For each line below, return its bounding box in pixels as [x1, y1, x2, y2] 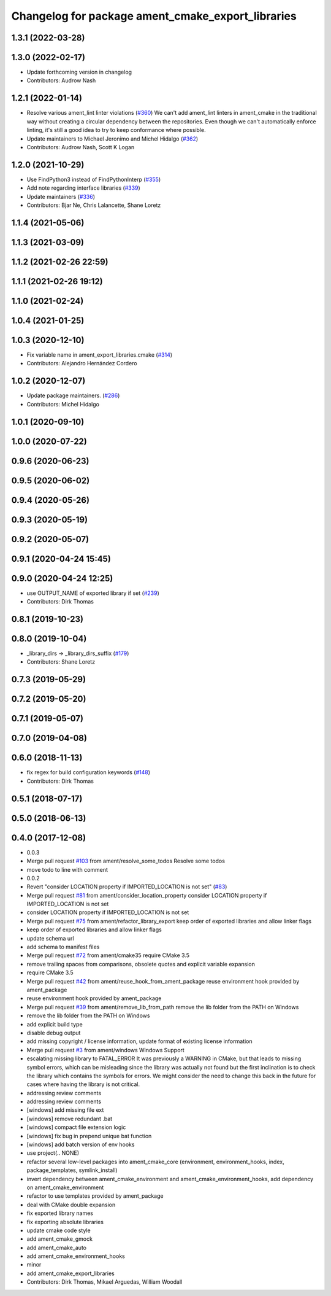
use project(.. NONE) [26, 1149, 80, 1157]
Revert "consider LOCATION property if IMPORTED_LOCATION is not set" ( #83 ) [26, 883, 227, 890]
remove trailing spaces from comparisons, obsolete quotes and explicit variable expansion [26, 960, 256, 968]
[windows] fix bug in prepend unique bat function [26, 1132, 152, 1139]
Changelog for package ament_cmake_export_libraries [11, 9, 297, 23]
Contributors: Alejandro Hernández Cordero [26, 360, 137, 367]
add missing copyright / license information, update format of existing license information [26, 1038, 253, 1045]
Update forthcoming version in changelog [26, 68, 132, 76]
